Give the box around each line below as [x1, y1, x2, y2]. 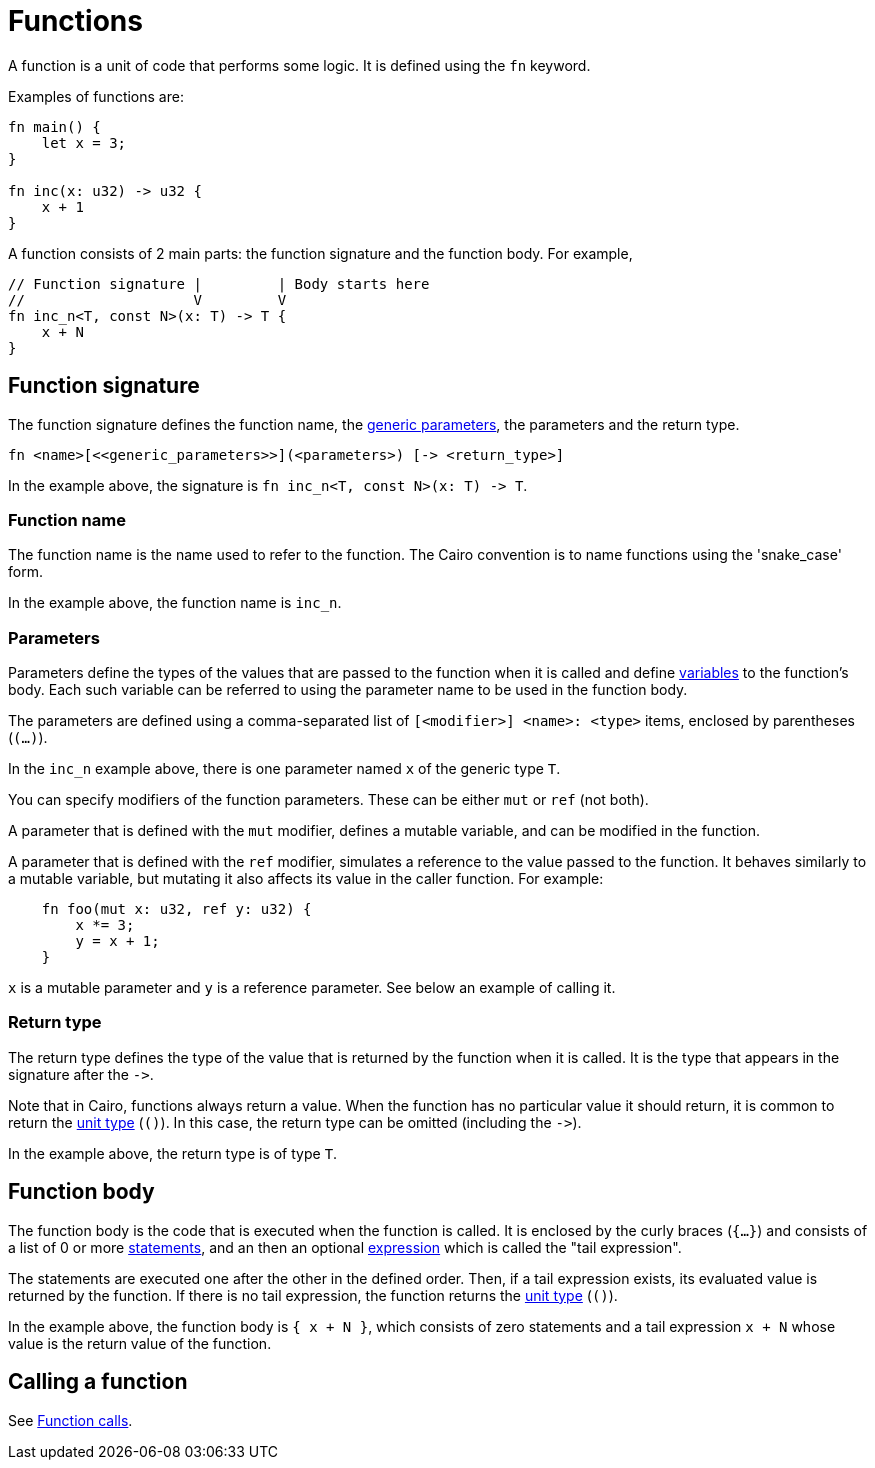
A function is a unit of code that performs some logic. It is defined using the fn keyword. [8, 56, 591, 74]
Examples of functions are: [8, 87, 184, 105]
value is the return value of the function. [8, 1334, 272, 1352]
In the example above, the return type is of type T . [8, 1144, 338, 1162]
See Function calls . [8, 1411, 133, 1429]
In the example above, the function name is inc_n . [8, 594, 342, 612]
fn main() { [8, 118, 101, 135]
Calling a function [8, 1369, 188, 1395]
